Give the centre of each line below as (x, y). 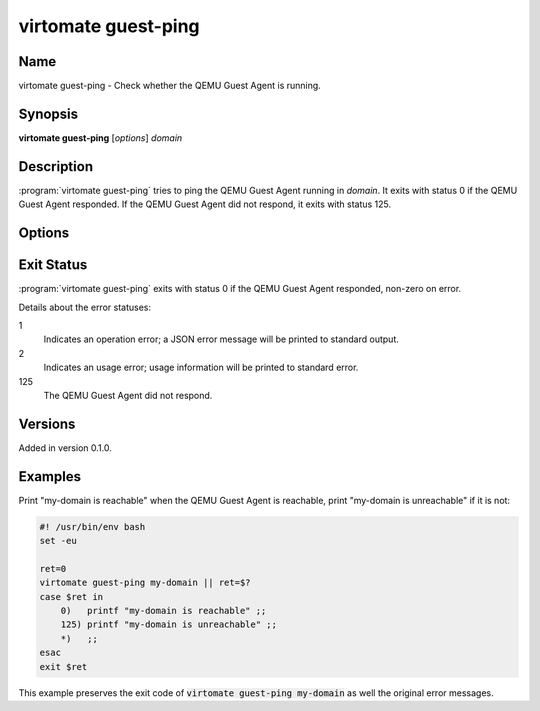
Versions (47, 423)
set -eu (58, 541)
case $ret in (71, 596)
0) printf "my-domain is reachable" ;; (163, 611)
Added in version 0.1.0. (65, 447)
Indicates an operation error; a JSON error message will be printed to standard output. (221, 339)
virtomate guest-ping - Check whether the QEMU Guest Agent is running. (170, 86)
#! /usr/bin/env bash (92, 526)
